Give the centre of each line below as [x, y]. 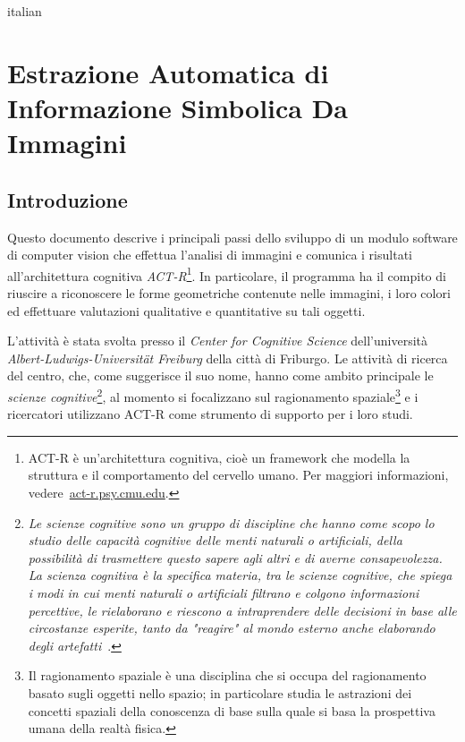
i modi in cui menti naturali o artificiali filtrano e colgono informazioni [224, 592]
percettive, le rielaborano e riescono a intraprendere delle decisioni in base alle [242, 610]
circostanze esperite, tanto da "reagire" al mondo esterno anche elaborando [232, 628]
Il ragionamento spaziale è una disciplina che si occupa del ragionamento [227, 675]
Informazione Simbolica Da [178, 107]
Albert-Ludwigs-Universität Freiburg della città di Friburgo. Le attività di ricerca [228, 358]
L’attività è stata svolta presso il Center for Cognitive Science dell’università [217, 341]
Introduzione [68, 199]
